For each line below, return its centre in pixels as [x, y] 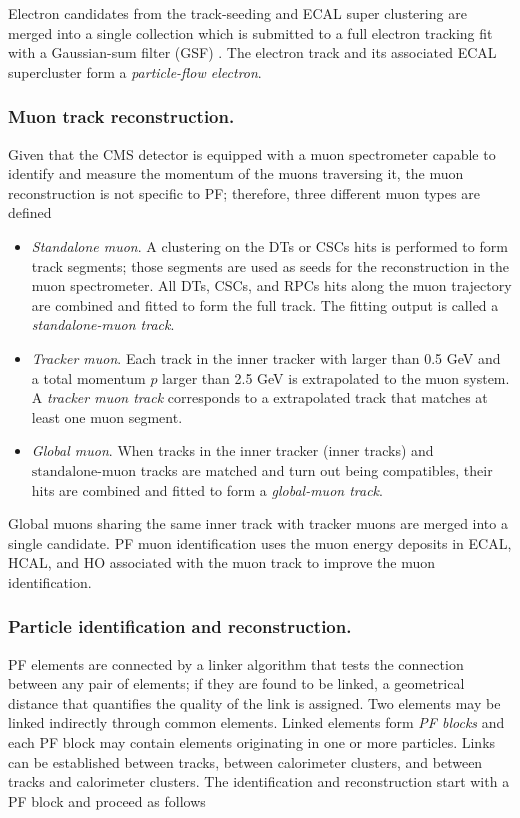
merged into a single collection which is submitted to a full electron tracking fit [250, 32]
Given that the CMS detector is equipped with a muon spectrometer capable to [252, 153]
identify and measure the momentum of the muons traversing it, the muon [236, 173]
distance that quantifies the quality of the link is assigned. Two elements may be [254, 702]
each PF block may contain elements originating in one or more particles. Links [252, 742]
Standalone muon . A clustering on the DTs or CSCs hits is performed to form [269, 245]
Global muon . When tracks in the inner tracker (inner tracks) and [232, 450]
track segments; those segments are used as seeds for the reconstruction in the [270, 265]
